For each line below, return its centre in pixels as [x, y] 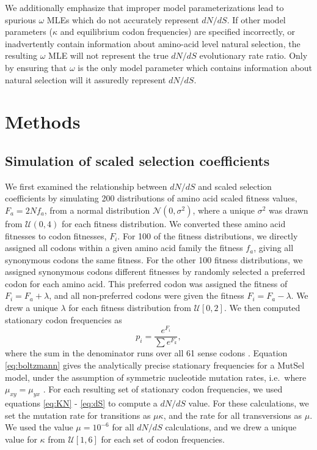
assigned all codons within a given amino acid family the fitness [124, 248]
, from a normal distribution [97, 210]
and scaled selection [235, 186]
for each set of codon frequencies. [163, 439]
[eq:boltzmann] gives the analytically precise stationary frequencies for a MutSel [155, 365]
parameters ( [29, 32]
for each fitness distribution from [130, 308]
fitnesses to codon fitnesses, [56, 235]
